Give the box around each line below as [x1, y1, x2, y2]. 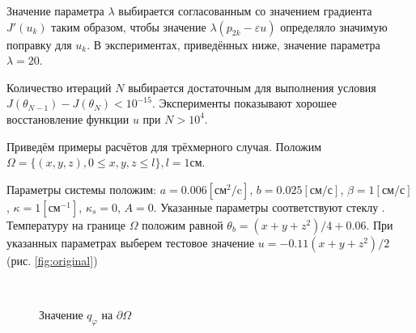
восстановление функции [6, 110, 129, 127]
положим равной [142, 216, 223, 233]
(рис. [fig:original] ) [6, 251, 98, 268]
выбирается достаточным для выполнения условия [128, 78, 376, 95]
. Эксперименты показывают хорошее [151, 95, 337, 112]
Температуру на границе [6, 216, 126, 233]
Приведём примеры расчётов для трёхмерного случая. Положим [6, 137, 322, 154]
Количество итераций [6, 78, 112, 95]
